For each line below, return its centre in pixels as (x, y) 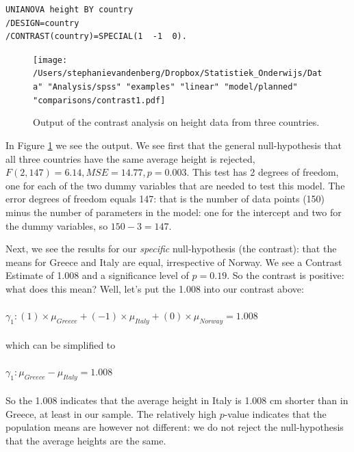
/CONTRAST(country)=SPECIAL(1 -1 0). (96, 37)
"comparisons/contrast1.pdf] (99, 100)
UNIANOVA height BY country (69, 10)
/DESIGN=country (42, 23)
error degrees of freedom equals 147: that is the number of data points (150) (165, 199)
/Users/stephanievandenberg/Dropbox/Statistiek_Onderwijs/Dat (178, 74)
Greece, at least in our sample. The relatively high (111, 413)
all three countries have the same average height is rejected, (130, 158)
